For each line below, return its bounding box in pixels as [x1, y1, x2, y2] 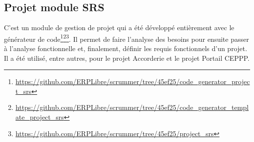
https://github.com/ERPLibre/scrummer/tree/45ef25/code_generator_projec [15, 76, 250, 87]
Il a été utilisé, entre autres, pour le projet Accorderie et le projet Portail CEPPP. [4, 53, 250, 63]
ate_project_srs [15, 112, 64, 122]
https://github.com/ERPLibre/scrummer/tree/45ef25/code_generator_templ [15, 102, 249, 112]
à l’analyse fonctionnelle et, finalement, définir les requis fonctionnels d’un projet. [4, 43, 247, 53]
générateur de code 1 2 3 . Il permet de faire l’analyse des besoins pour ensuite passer [4, 32, 249, 44]
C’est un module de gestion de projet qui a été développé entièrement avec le [4, 22, 234, 33]
